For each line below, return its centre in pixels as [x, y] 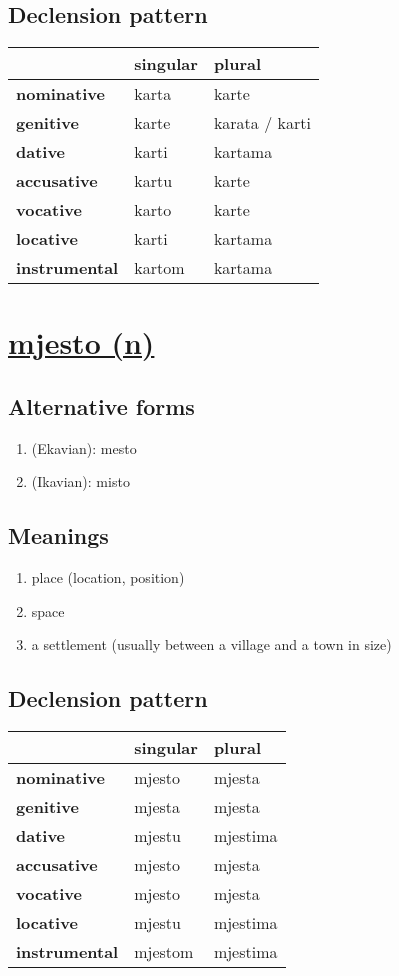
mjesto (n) [81, 342]
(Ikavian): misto [80, 481]
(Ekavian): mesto [84, 447]
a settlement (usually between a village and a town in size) [211, 644]
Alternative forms [101, 405]
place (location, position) [108, 577]
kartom [159, 268]
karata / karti [262, 123]
